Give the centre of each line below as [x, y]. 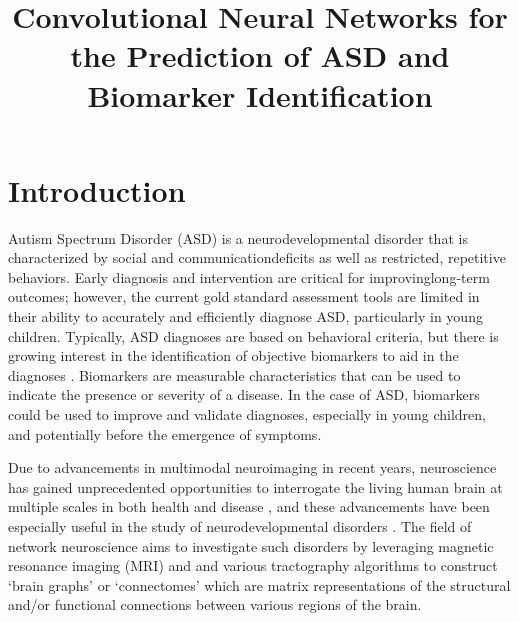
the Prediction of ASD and [260, 55]
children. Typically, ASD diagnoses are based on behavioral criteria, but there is [253, 335]
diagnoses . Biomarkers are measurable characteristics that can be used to [234, 374]
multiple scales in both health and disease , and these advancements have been [249, 506]
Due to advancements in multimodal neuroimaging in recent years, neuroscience [252, 467]
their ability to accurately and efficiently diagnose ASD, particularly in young [245, 316]
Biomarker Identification [260, 94]
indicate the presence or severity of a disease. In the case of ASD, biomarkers [244, 394]
